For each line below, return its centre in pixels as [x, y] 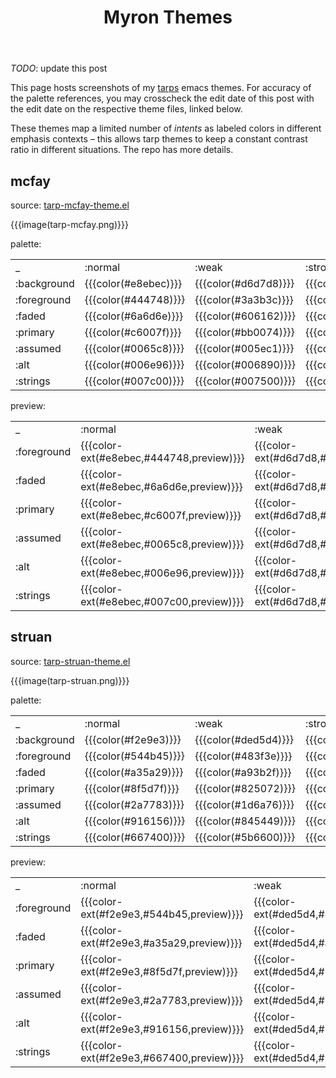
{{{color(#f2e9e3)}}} [133, 739]
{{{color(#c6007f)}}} [133, 332]
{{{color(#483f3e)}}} [243, 756]
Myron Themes [168, 17]
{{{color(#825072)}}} [245, 788]
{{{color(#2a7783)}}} [134, 804]
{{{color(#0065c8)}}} [134, 348]
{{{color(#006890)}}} [245, 364]
